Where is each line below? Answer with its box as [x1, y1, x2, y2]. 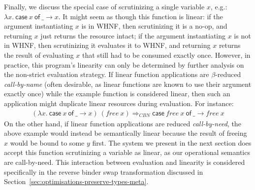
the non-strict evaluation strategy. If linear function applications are [4, 69, 209, 79]
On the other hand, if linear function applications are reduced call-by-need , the [4, 118, 241, 128]
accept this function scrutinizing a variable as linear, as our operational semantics [4, 147, 250, 157]
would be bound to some [10, 137, 85, 148]
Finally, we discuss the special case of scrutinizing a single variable [4, 1, 205, 11]
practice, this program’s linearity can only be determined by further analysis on [4, 59, 244, 70]
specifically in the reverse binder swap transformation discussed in [4, 166, 203, 177]
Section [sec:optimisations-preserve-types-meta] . [4, 176, 149, 187]
